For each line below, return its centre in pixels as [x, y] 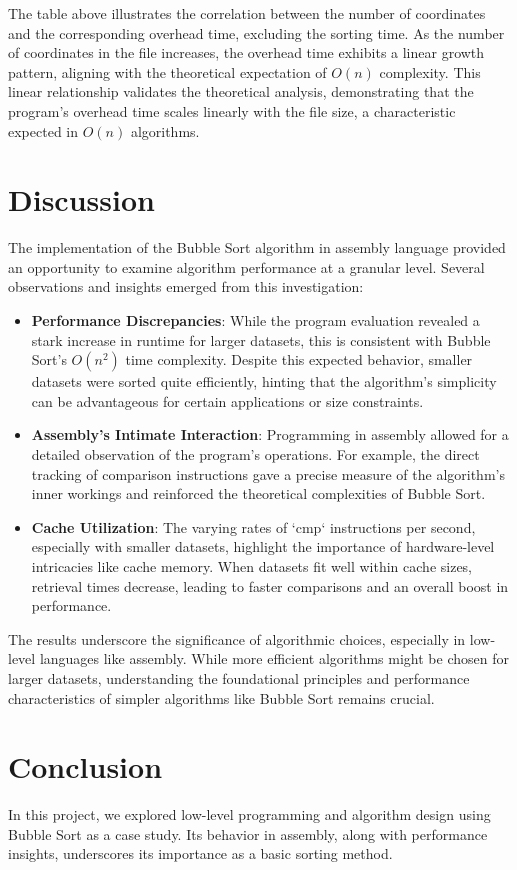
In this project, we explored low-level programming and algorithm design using [249, 814]
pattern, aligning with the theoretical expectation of [167, 71]
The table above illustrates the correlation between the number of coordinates [247, 13]
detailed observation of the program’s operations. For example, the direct [255, 454]
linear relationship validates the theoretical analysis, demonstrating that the [241, 91]
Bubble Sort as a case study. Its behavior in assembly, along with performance [248, 833]
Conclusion [85, 766]
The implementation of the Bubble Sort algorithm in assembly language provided [257, 247]
